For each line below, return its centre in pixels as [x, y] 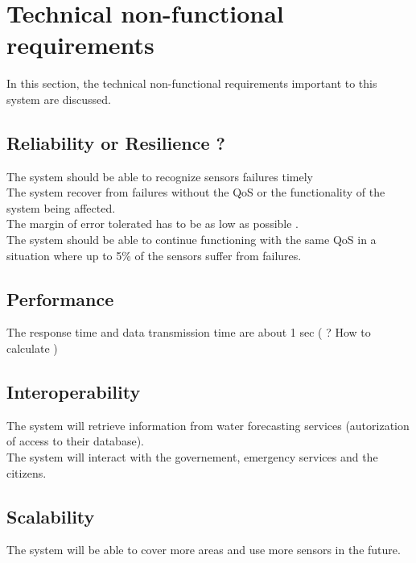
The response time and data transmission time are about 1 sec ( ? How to [189, 332]
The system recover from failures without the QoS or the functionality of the [196, 192]
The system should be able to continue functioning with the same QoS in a [192, 240]
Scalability [51, 516]
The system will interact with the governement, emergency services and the [192, 457]
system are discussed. [59, 99]
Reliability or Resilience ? [116, 142]
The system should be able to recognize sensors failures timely [160, 176]
